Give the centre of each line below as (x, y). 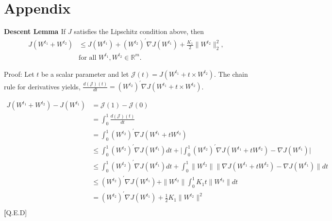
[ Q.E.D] (16, 212)
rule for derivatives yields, (42, 86)
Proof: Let (19, 74)
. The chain (231, 74)
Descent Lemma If (35, 31)
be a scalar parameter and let (85, 74)
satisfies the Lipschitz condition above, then (139, 31)
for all (88, 58)
